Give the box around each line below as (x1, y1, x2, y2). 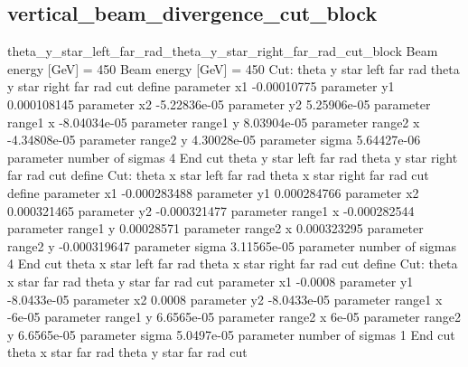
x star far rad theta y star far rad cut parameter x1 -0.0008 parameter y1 (7, 271, 414, 290)
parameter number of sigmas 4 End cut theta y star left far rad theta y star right (7, 147, 458, 166)
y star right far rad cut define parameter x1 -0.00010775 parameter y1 (7, 77, 395, 96)
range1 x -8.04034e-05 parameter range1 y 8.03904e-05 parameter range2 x (7, 112, 420, 131)
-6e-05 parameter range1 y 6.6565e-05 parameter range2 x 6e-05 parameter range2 (7, 307, 461, 326)
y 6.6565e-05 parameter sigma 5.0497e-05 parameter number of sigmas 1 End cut (7, 325, 455, 343)
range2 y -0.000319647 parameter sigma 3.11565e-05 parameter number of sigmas (7, 236, 457, 255)
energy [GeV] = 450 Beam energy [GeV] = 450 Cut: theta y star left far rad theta (7, 59, 460, 78)
